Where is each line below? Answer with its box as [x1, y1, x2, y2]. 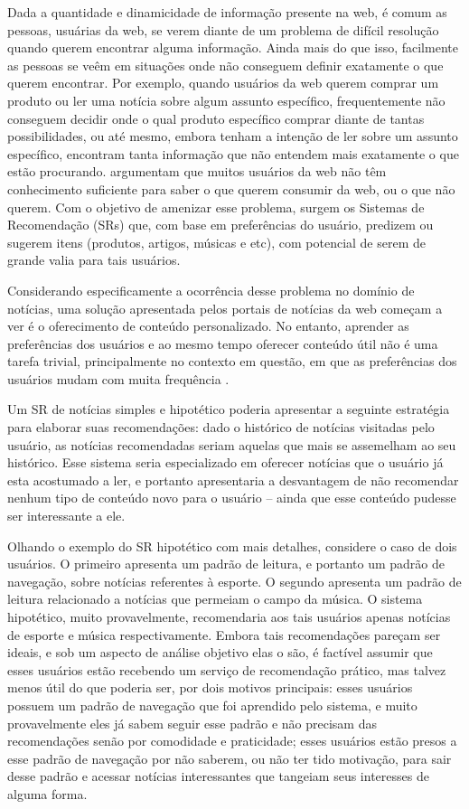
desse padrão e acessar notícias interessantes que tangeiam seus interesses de [7, 767, 429, 785]
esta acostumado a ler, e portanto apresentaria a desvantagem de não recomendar [7, 470, 459, 489]
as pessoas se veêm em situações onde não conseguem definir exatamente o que [7, 55, 444, 74]
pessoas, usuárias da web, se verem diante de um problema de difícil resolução [7, 20, 439, 39]
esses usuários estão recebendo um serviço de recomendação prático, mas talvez [7, 660, 446, 679]
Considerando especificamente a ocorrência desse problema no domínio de [7, 280, 415, 299]
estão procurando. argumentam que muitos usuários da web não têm [7, 162, 387, 181]
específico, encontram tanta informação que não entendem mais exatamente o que [7, 144, 459, 163]
